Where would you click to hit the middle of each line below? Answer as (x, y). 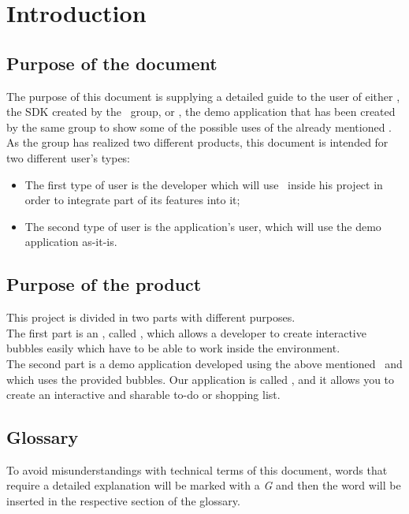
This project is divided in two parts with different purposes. (151, 317)
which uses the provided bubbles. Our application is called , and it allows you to (201, 379)
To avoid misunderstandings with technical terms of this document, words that (197, 469)
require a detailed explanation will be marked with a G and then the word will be (204, 485)
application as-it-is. (71, 242)
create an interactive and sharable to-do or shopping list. (143, 395)
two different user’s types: (69, 157)
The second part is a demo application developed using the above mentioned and (204, 363)
